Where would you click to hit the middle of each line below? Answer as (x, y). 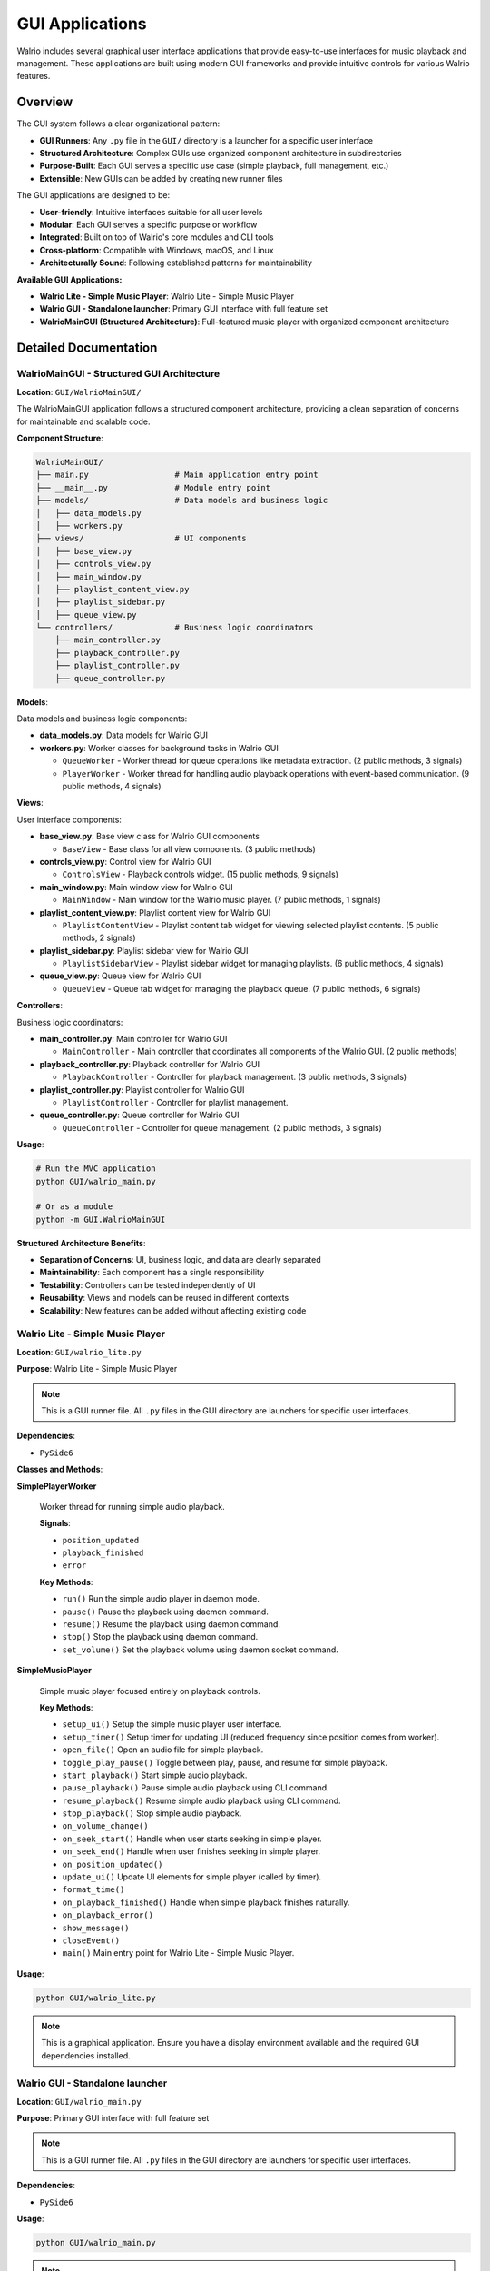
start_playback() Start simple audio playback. (155, 1775)
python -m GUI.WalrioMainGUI (101, 1219)
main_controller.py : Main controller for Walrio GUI (133, 1039)
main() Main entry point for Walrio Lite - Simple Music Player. (178, 1953)
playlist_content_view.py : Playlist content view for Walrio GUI (155, 912)
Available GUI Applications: (69, 279)
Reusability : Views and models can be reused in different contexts (164, 1298)
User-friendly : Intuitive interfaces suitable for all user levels (151, 212)
